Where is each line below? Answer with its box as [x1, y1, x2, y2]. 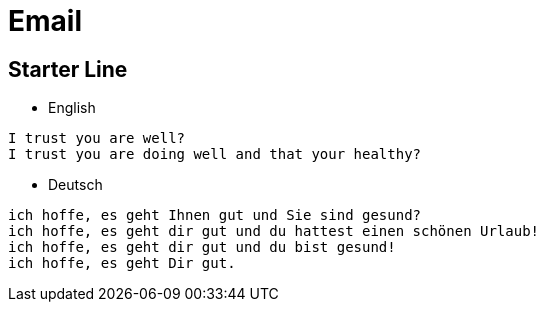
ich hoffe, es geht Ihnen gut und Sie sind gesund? [8, 207, 422, 224]
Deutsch [48, 176, 103, 194]
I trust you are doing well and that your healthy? [8, 146, 422, 163]
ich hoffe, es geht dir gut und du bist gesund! [8, 239, 396, 256]
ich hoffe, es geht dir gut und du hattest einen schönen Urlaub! [8, 223, 540, 240]
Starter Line [8, 56, 128, 82]
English [48, 99, 96, 117]
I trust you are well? [8, 130, 186, 147]
